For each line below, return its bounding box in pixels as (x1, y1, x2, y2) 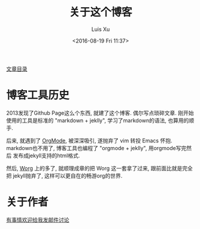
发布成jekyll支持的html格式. (13, 152, 80, 159)
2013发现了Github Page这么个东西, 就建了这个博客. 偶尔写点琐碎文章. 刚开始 (6, 109, 194, 117)
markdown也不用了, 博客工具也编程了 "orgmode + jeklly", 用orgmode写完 (6, 144, 187, 151)
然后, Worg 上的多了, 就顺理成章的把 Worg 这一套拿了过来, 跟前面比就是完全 (6, 164, 193, 172)
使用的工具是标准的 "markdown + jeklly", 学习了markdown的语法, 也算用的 (6, 117, 189, 124)
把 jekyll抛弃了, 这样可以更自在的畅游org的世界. (6, 172, 123, 179)
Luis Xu (91, 25, 110, 33)
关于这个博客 (68, 5, 132, 19)
